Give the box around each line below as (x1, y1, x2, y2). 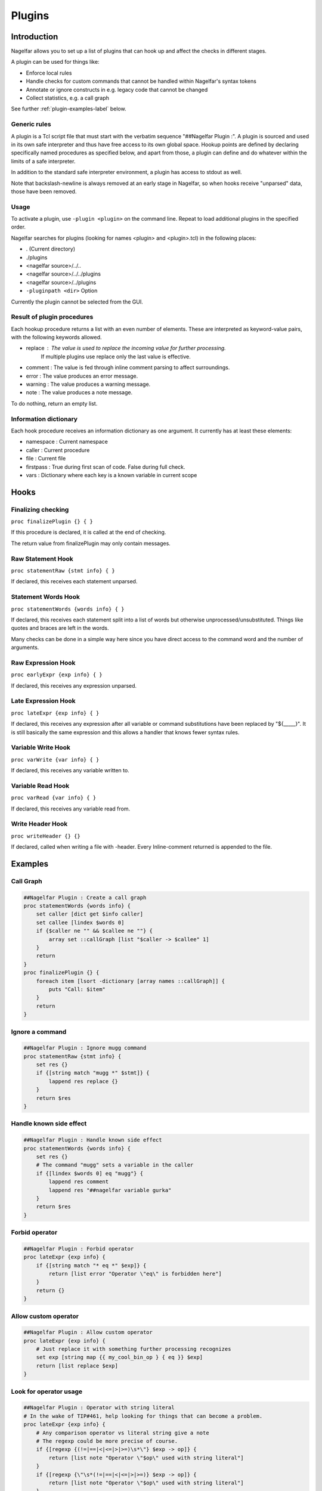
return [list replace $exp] (36, 1362, 119, 1369)
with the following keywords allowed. (11, 334, 102, 341)
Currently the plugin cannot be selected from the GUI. (11, 298, 143, 305)
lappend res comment (48, 1178, 109, 1185)
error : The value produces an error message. (26, 372, 138, 379)
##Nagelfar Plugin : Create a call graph (23, 894, 147, 901)
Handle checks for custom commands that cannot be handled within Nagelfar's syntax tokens (26, 78, 256, 85)
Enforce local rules (26, 69, 72, 76)
